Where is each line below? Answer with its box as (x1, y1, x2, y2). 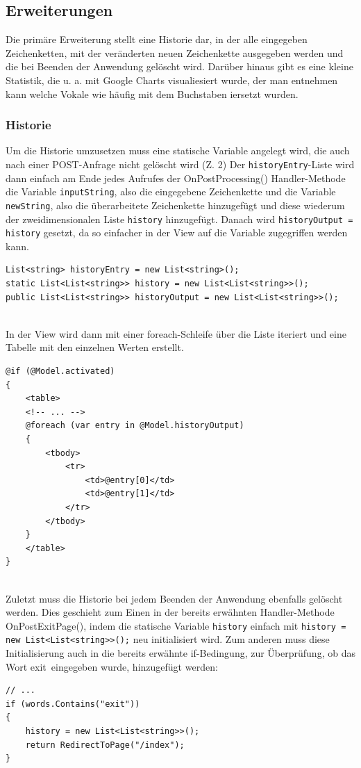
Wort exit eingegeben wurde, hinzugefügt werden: (6, 659, 218, 673)
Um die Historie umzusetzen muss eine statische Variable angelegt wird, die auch (6, 143, 350, 158)
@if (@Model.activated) (6, 366, 115, 377)
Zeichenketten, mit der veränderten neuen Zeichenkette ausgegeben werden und (6, 45, 344, 60)
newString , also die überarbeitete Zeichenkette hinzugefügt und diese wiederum (6, 197, 345, 212)
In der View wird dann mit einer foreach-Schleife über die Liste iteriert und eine (6, 326, 346, 341)
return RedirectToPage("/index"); (25, 740, 185, 750)
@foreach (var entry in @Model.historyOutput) (25, 420, 244, 431)
